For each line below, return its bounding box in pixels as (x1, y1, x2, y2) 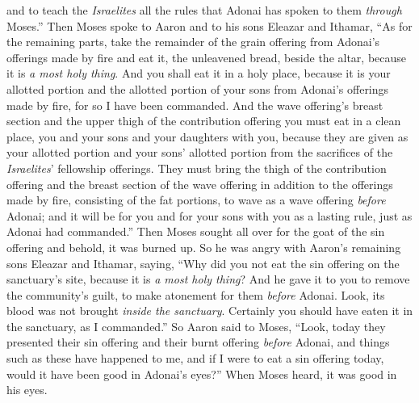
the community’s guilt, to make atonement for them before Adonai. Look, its (6, 286, 385, 303)
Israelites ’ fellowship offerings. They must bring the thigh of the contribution (6, 159, 387, 176)
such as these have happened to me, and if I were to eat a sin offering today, (6, 350, 384, 367)
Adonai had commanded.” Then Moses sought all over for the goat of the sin (6, 223, 385, 240)
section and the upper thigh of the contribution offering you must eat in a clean (6, 112, 401, 129)
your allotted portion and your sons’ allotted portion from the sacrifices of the (6, 144, 393, 161)
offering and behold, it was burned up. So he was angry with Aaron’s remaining (6, 238, 401, 255)
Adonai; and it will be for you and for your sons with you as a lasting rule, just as (6, 207, 413, 224)
